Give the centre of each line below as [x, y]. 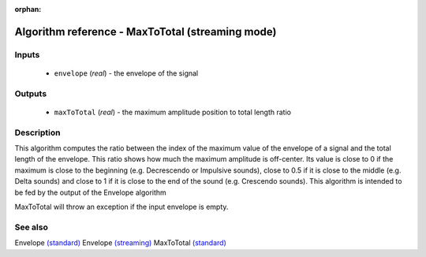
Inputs [27, 54]
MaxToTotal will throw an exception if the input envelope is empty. [121, 207]
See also [32, 227]
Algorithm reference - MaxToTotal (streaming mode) [146, 32]
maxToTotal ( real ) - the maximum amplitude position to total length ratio [173, 112]
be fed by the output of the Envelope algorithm [91, 192]
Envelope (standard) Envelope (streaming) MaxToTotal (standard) [120, 243]
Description [37, 132]
